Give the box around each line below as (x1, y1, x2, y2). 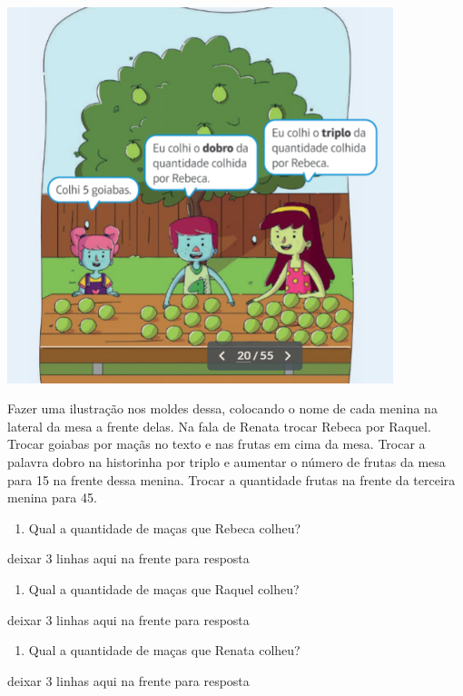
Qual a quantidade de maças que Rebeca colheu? (28, 518, 301, 537)
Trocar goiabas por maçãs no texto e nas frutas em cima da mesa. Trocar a (7, 434, 426, 453)
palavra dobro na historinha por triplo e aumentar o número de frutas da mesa (7, 452, 446, 471)
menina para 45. (7, 488, 97, 507)
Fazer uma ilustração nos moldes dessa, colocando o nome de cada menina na (7, 399, 438, 418)
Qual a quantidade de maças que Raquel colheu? (28, 579, 300, 598)
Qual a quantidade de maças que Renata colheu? (28, 641, 300, 660)
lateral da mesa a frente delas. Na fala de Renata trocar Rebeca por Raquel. (7, 416, 431, 435)
